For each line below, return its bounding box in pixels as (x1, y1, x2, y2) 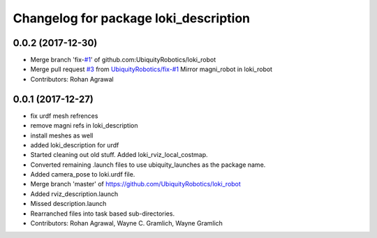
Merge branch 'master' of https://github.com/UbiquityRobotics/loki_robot (30, 180, 241, 188)
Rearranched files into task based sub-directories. (30, 209, 175, 218)
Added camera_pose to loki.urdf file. (30, 170, 135, 179)
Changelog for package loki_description (13, 10, 251, 26)
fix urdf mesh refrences (30, 112, 98, 120)
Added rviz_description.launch (30, 189, 119, 198)
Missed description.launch (30, 200, 107, 208)
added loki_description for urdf (30, 140, 119, 149)
